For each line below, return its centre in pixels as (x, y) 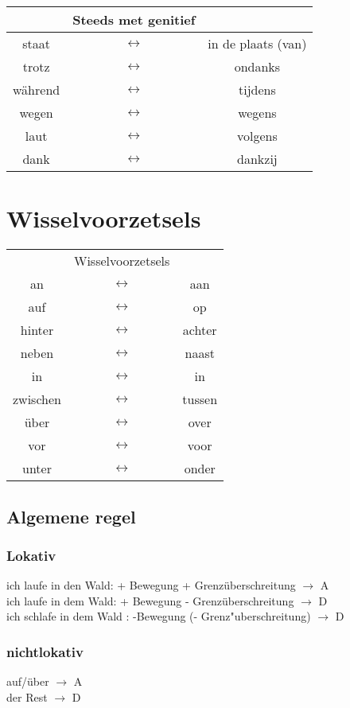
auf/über (28, 681)
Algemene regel (71, 516)
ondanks (257, 66)
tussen (200, 399)
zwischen (37, 399)
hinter (37, 330)
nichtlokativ (45, 651)
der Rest (27, 696)
